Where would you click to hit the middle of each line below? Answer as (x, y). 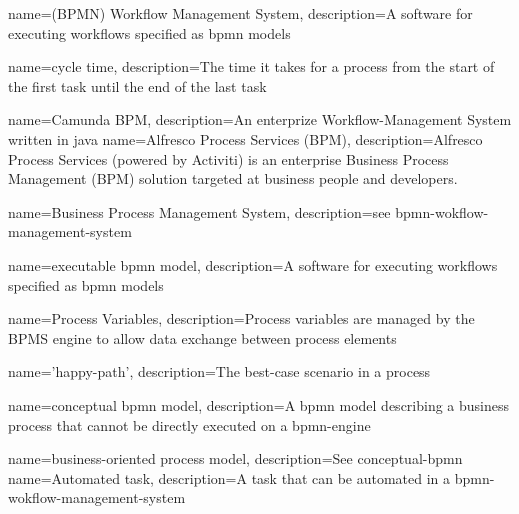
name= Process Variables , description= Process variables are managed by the (241, 318)
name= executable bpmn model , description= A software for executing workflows (253, 264)
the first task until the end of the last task (137, 85)
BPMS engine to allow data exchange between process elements (202, 337)
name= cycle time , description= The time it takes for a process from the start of (251, 66)
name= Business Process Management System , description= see (199, 211)
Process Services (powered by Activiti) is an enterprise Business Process (228, 158)
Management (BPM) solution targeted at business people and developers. (233, 178)
